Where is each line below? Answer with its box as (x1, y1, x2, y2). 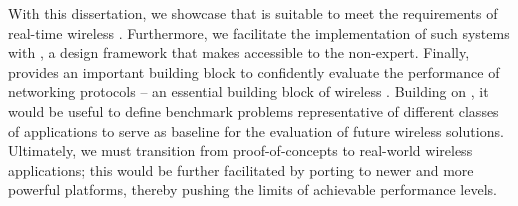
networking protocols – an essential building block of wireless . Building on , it (8, 81, 489, 102)
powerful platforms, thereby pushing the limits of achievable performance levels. (8, 179, 497, 200)
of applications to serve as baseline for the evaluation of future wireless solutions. (8, 120, 504, 141)
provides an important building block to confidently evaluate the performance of (8, 61, 500, 82)
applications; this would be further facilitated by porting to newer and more (8, 159, 474, 180)
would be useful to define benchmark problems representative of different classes (8, 100, 499, 121)
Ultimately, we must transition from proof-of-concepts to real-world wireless (8, 140, 473, 161)
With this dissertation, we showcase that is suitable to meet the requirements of (8, 3, 498, 23)
